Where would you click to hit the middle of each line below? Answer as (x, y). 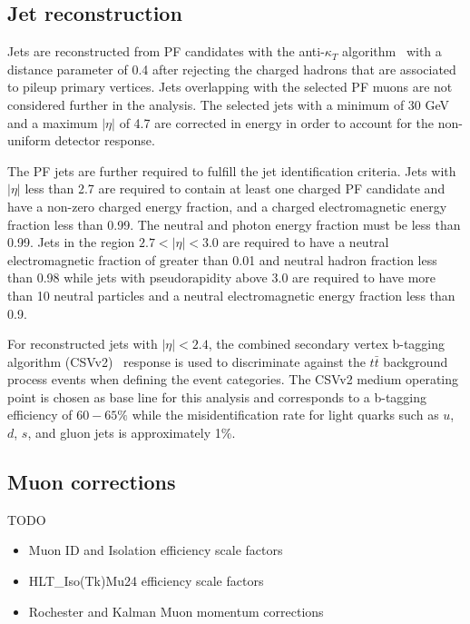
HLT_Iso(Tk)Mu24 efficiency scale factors (146, 581)
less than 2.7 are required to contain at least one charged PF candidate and (235, 188)
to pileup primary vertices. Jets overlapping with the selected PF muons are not (230, 87)
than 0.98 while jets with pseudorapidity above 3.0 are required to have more (222, 277)
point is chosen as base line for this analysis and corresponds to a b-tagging (217, 396)
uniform (29, 140)
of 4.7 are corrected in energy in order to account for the (277, 122)
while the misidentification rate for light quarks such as (285, 415)
